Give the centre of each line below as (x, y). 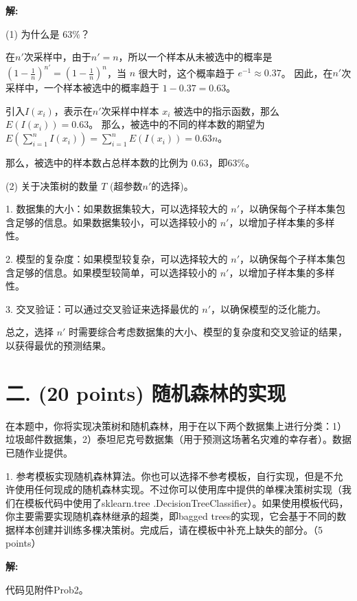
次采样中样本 (130, 110)
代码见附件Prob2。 (47, 589)
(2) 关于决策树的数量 (52, 185)
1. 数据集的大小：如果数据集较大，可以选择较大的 (117, 209)
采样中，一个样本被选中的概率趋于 (82, 88)
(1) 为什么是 (33, 33)
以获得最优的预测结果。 (58, 345)
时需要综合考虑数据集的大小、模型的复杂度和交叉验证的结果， (208, 332)
